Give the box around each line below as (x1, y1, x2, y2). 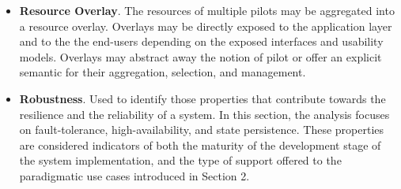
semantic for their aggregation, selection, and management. (19, 64, 306, 80)
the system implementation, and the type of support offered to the (19, 152, 342, 169)
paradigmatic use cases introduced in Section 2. (19, 167, 250, 183)
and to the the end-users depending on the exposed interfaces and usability (19, 33, 384, 50)
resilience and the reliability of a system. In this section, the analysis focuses (19, 106, 390, 122)
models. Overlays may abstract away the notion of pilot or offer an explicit (19, 48, 382, 65)
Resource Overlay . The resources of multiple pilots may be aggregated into (19, 2, 395, 18)
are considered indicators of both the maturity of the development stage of (19, 136, 381, 153)
